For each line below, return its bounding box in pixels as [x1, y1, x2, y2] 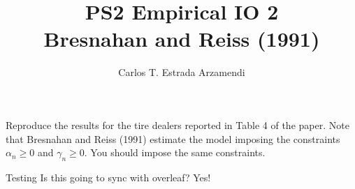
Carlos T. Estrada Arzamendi [118, 65, 245, 80]
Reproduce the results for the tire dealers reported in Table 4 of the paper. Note [6, 117, 349, 132]
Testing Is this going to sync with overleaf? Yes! [6, 169, 211, 184]
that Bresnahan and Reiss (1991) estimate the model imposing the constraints [6, 131, 340, 146]
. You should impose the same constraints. [84, 145, 266, 160]
